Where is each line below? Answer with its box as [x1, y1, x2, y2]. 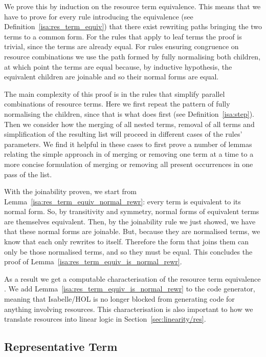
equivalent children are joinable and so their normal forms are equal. [4, 71, 219, 82]
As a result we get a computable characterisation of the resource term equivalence [4, 273, 261, 284]
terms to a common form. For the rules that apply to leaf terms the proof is [4, 31, 242, 41]
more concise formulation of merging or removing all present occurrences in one [4, 158, 253, 169]
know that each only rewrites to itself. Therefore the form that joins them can [4, 236, 249, 247]
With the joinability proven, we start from [4, 186, 137, 197]
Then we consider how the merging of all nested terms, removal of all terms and [4, 118, 255, 129]
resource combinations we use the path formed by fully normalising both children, [4, 51, 261, 61]
